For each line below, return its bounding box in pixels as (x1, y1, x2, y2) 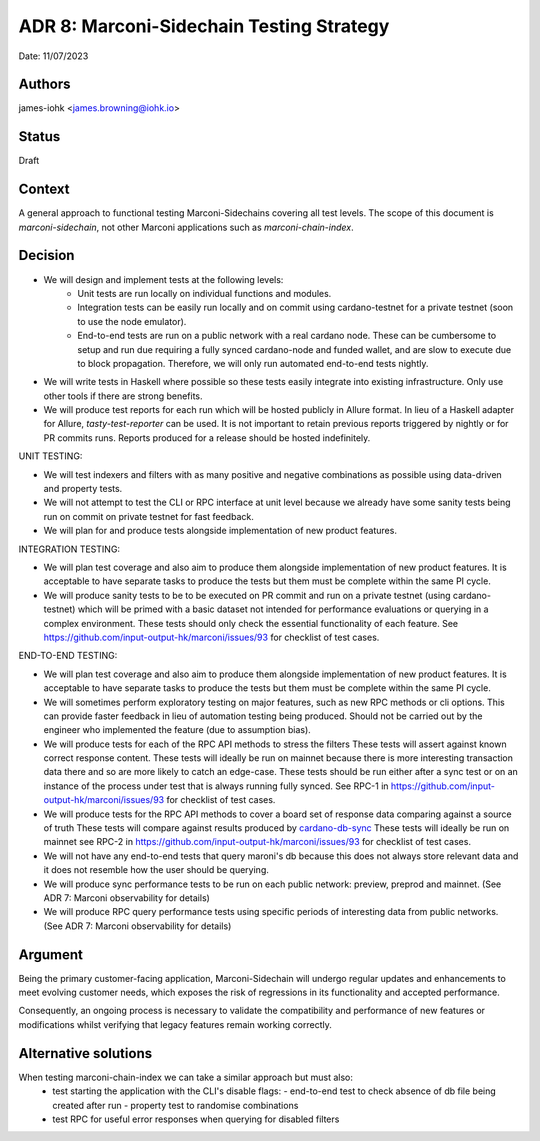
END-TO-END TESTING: (18, 650, 118, 662)
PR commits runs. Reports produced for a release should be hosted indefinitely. (43, 431, 371, 444)
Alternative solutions (18, 1045, 153, 1062)
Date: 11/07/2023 (18, 50, 89, 62)
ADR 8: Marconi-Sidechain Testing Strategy (18, 15, 390, 37)
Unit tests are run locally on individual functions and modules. (77, 287, 332, 299)
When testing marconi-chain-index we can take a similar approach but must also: (18, 1071, 354, 1083)
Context (18, 181, 70, 198)
